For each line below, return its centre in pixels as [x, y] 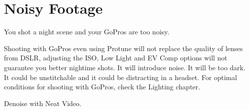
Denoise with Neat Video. [43, 103]
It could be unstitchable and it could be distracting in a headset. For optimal [121, 77]
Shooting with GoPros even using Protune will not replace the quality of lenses [124, 48]
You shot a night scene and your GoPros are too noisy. [87, 32]
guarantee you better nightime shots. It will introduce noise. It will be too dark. [125, 67]
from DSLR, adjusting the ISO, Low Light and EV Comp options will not [116, 58]
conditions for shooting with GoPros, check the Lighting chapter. [102, 87]
